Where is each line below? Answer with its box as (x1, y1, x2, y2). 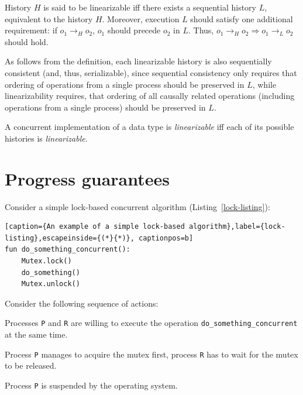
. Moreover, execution (102, 12, 180, 25)
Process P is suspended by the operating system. (5, 379, 178, 391)
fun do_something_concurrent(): (5, 245, 130, 254)
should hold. (5, 35, 49, 47)
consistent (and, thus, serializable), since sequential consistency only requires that (5, 66, 297, 78)
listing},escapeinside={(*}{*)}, (5, 233, 135, 242)
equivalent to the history (5, 12, 93, 25)
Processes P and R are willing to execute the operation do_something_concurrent (5, 317, 298, 329)
